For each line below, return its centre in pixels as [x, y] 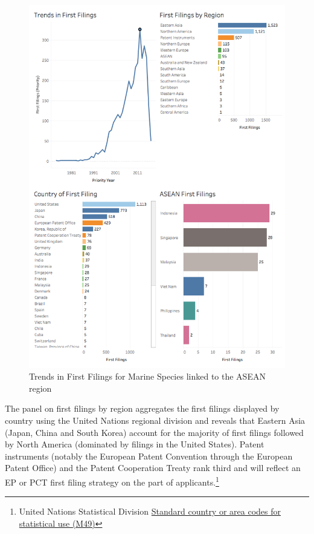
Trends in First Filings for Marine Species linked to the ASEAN [147, 376]
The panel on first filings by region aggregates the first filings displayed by [142, 408]
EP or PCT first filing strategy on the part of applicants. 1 [112, 481]
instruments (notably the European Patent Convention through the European [149, 456]
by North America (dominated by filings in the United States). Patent [135, 444]
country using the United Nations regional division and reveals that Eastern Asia [155, 420]
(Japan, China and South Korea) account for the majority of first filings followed [154, 432]
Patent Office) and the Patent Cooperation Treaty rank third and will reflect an [153, 468]
